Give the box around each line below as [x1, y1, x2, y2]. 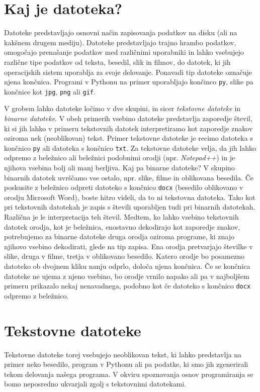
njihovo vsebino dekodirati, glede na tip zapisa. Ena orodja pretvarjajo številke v [4, 241, 253, 251]
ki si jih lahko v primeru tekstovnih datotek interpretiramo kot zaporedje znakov [4, 123, 253, 133]
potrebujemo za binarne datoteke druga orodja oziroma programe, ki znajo [4, 231, 235, 242]
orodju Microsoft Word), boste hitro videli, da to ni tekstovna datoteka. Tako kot [4, 191, 255, 202]
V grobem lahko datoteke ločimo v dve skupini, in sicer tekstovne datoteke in [4, 103, 241, 114]
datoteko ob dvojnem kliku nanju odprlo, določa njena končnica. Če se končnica [4, 261, 250, 271]
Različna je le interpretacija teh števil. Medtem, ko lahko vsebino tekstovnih [4, 212, 239, 222]
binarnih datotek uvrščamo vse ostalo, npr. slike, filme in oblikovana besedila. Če [4, 172, 253, 182]
